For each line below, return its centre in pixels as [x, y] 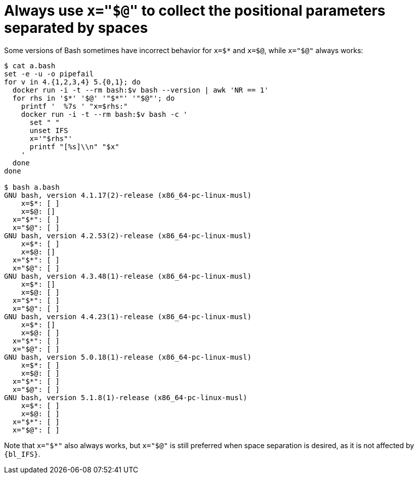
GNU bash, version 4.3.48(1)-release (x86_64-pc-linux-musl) [128, 276]
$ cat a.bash [30, 66]
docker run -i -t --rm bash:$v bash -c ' [104, 114]
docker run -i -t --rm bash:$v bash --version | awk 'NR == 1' [140, 90]
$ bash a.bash [32, 187]
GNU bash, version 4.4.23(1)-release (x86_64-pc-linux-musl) [128, 316]
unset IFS [49, 130]
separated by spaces [76, 28]
